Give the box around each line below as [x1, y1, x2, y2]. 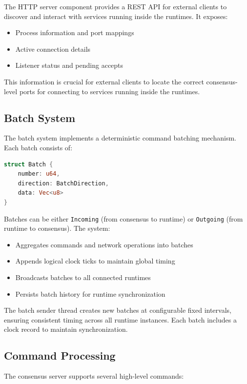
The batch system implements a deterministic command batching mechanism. [4, 133, 236, 143]
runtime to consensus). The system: [4, 223, 110, 233]
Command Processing [4, 348, 116, 363]
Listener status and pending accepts [15, 60, 123, 70]
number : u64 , [18, 170, 60, 178]
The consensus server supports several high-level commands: [4, 371, 184, 381]
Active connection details [15, 43, 91, 54]
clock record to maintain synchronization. [4, 324, 128, 334]
